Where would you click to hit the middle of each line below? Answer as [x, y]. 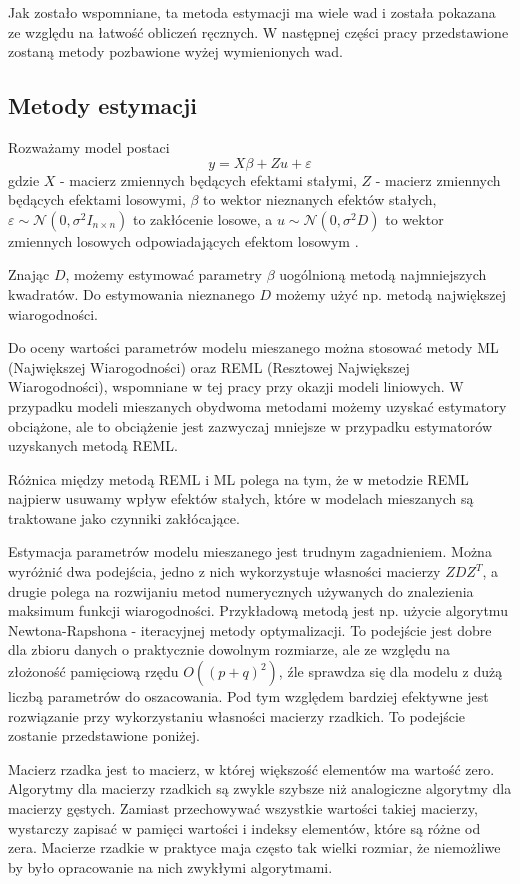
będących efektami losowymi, [97, 199]
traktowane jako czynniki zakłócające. [124, 517]
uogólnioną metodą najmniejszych [383, 274]
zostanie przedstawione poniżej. [104, 735]
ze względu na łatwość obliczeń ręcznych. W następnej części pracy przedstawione [258, 31]
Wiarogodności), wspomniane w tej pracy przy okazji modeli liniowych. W [236, 386]
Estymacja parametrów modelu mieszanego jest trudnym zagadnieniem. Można [250, 551]
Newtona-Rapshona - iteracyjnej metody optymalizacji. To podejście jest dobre [250, 629]
